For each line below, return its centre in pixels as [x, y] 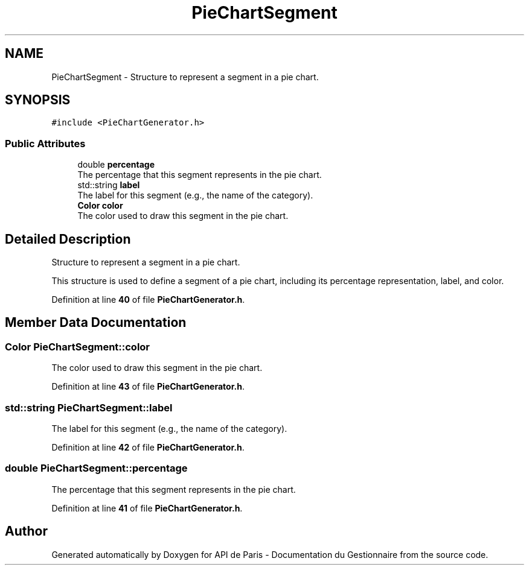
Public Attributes [45, 143]
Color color [100, 206]
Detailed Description [68, 239]
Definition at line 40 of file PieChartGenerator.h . [148, 300]
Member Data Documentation [96, 323]
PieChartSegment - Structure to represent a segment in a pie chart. [185, 77]
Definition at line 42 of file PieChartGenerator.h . [148, 447]
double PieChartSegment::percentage [96, 468]
